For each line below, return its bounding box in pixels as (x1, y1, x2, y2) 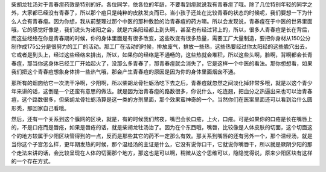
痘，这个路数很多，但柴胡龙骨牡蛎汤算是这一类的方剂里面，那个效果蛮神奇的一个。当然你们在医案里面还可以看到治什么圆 (11, 96, 313, 103)
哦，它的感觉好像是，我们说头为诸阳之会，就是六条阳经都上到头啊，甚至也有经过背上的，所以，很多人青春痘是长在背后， (11, 26, 313, 33)
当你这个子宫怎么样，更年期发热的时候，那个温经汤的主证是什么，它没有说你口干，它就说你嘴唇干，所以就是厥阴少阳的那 (11, 141, 313, 148)
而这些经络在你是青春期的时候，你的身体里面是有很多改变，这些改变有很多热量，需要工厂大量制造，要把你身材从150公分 (11, 34, 311, 41)
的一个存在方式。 (11, 158, 54, 165)
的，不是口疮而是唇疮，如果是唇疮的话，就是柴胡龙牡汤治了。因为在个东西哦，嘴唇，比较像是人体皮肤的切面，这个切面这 (11, 124, 313, 131)
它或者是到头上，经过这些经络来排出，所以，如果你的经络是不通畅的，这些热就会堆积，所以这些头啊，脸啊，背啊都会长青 (11, 51, 313, 58)
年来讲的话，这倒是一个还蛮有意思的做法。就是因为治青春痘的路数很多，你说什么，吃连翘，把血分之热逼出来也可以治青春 (11, 87, 313, 94)
